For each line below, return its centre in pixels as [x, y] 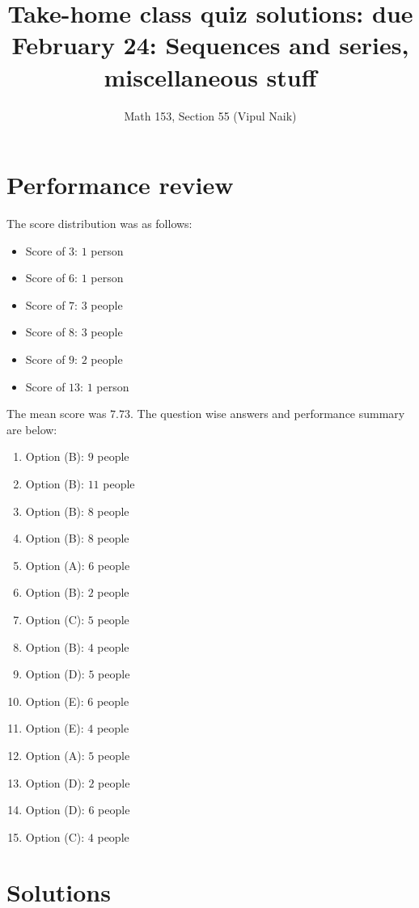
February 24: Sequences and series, [210, 45]
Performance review [120, 185]
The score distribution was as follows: [99, 224]
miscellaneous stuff [210, 76]
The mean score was [57, 414]
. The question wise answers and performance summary [268, 414]
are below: [32, 429]
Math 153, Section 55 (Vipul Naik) [210, 115]
